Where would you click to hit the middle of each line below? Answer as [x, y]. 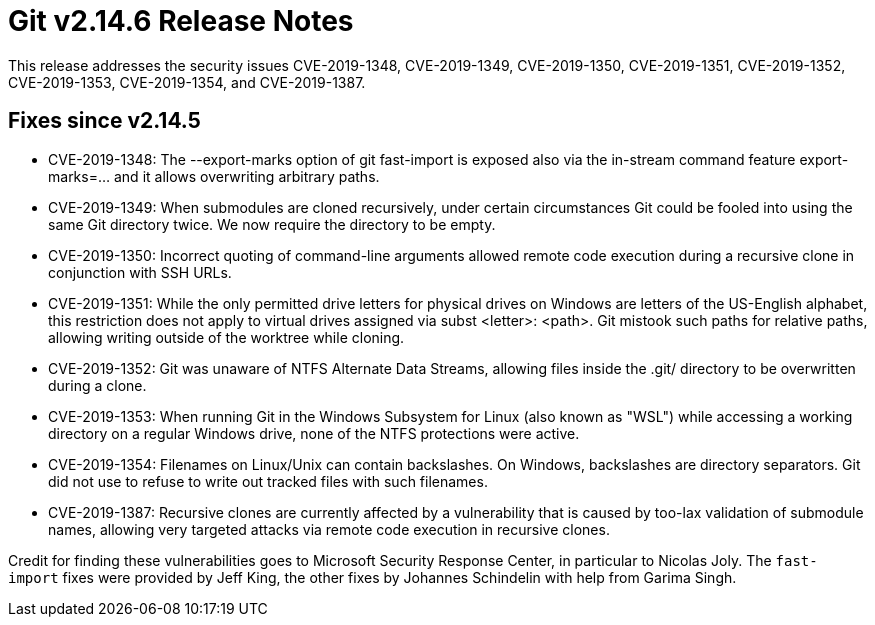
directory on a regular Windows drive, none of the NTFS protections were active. [314, 433]
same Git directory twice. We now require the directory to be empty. [272, 224]
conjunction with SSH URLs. [140, 272]
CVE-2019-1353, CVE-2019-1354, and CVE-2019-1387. [187, 82]
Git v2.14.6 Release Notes [181, 21]
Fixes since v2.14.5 [104, 121]
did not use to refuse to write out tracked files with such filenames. [268, 481]
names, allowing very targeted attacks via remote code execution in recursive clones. [329, 529]
